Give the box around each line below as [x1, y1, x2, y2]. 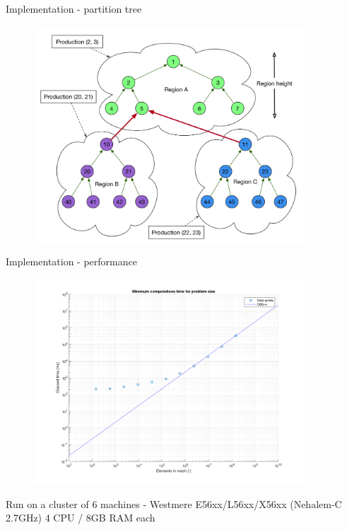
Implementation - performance [6, 254, 137, 269]
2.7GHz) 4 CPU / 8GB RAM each [6, 510, 155, 525]
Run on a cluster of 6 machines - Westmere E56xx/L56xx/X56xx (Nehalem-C [6, 496, 342, 511]
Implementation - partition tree [6, 1, 142, 16]
